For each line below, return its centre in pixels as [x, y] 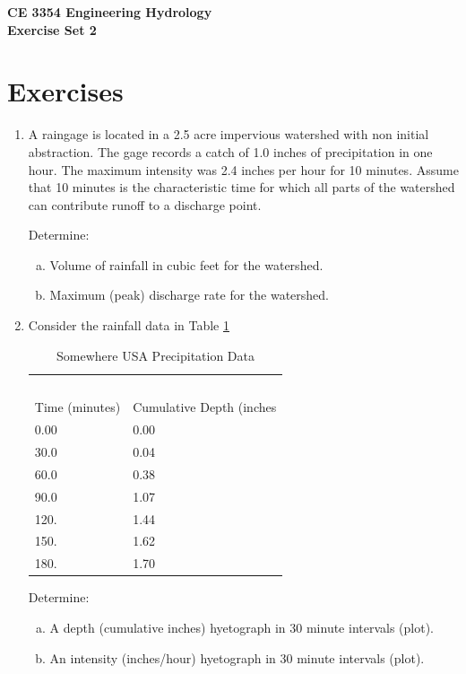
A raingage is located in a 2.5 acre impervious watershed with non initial [229, 134]
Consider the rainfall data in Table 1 [129, 325]
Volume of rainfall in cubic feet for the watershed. [186, 264]
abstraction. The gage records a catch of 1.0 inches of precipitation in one [230, 151]
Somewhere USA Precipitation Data [156, 355]
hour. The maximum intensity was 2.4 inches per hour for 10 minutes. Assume [243, 169]
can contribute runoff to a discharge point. [145, 204]
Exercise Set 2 [52, 29]
